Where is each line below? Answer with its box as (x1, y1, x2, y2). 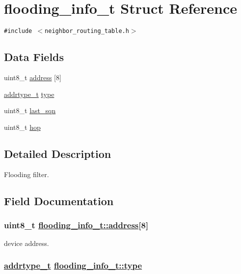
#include (4, 28, 32, 35)
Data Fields (4, 49, 64, 64)
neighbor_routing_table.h (45, 28, 129, 35)
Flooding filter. (4, 169, 49, 179)
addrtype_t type (4, 89, 54, 99)
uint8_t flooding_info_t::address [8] (4, 218, 149, 231)
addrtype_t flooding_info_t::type (4, 259, 142, 271)
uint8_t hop (4, 122, 41, 132)
